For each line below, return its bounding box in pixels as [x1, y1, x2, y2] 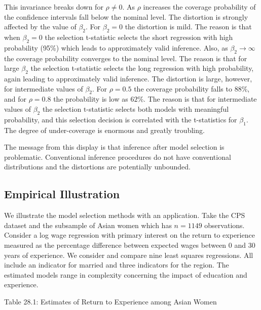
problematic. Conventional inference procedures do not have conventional [4, 151, 231, 162]
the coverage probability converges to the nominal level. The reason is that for [4, 53, 247, 63]
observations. [204, 219, 245, 230]
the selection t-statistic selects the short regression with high [45, 31, 233, 42]
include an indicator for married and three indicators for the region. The [4, 259, 229, 270]
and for [4, 94, 27, 104]
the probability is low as [53, 94, 128, 104]
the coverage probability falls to [134, 83, 232, 94]
